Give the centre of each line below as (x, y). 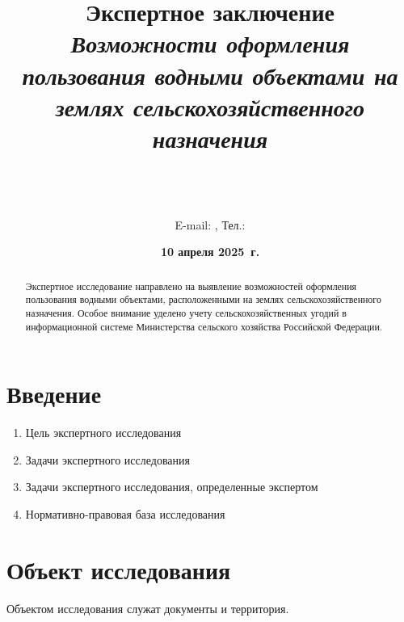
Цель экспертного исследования (103, 433)
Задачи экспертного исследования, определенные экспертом (172, 487)
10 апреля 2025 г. (210, 252)
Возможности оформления (210, 44)
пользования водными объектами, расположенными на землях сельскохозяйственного (203, 299)
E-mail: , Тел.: (210, 224)
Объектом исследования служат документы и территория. (148, 608)
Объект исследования (119, 569)
